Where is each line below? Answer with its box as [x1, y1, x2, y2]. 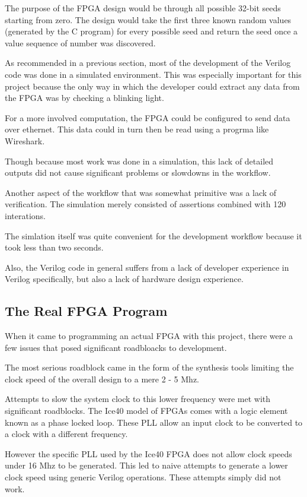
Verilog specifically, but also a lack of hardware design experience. [5, 273, 244, 285]
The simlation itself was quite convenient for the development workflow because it [5, 229, 302, 242]
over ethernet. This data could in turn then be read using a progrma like [5, 123, 269, 135]
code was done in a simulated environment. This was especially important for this [5, 68, 302, 80]
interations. [5, 209, 46, 221]
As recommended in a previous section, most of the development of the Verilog [5, 56, 291, 69]
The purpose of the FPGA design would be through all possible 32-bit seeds [5, 2, 281, 14]
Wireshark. [5, 134, 45, 147]
